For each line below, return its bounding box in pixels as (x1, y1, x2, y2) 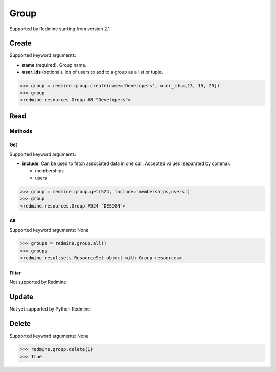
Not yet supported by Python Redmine (9, 306, 90, 312)
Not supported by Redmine (9, 279, 66, 285)
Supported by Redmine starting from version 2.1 (9, 26, 110, 32)
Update (9, 293, 34, 301)
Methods (9, 128, 33, 135)
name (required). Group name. (22, 61, 87, 68)
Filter (9, 270, 21, 276)
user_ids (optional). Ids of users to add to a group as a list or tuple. (22, 69, 163, 75)
